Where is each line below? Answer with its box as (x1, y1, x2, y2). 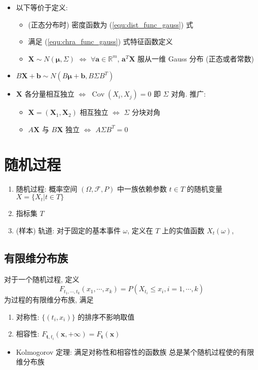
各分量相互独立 (24, 88, 75, 99)
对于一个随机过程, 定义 (4, 273, 80, 284)
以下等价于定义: (16, 2, 68, 12)
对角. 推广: (171, 88, 206, 99)
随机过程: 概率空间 (16, 183, 78, 194)
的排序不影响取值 (78, 311, 135, 322)
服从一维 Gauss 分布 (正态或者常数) (137, 53, 254, 64)
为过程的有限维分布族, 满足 (4, 294, 94, 305)
